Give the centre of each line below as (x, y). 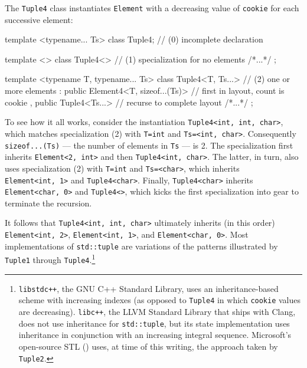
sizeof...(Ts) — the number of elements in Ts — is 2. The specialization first (149, 145)
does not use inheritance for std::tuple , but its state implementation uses (154, 323)
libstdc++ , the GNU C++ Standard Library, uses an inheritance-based (148, 288)
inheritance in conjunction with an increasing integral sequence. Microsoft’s (155, 335)
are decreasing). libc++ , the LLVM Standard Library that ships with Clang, (157, 311)
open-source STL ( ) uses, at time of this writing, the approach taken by (148, 346)
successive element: (39, 19)
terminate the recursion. (48, 203)
